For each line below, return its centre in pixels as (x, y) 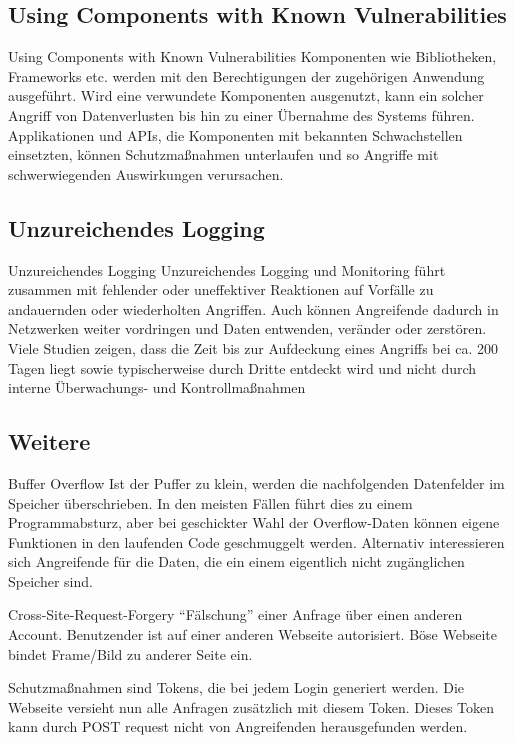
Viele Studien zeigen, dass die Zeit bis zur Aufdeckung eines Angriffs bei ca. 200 (253, 347)
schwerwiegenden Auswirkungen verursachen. (146, 173)
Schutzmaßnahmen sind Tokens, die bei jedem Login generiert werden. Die (236, 687)
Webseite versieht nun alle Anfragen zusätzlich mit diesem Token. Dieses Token (251, 706)
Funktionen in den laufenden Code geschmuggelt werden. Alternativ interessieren (256, 541)
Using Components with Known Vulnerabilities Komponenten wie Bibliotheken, (252, 56)
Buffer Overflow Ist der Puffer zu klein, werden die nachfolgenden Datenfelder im (256, 482)
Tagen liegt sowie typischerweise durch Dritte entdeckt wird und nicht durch (242, 367)
